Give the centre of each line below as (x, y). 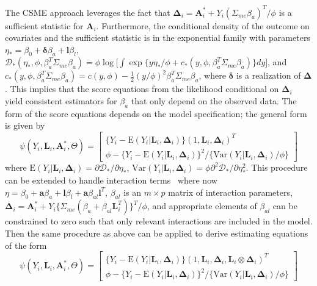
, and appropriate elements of (202, 206)
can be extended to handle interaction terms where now (111, 180)
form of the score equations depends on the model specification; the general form (156, 113)
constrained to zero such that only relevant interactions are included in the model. (159, 221)
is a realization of (268, 75)
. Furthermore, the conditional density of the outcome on (203, 25)
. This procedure (277, 167)
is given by (25, 125)
